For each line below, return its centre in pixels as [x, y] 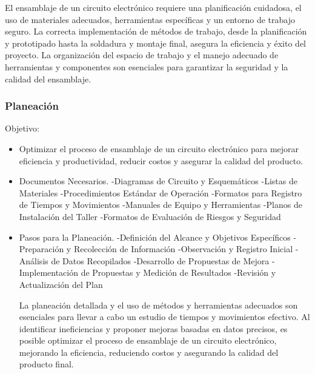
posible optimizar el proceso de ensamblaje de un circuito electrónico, [148, 340]
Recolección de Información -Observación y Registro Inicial [183, 249]
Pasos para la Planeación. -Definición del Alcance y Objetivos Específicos [155, 237]
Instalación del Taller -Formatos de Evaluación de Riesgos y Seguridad [150, 216]
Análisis [34, 260]
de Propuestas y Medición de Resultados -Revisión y [178, 272]
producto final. [46, 364]
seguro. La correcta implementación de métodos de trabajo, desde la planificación [156, 31]
